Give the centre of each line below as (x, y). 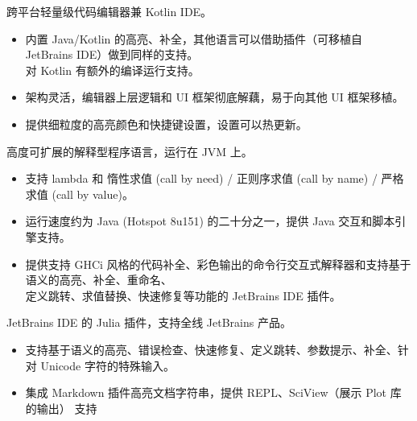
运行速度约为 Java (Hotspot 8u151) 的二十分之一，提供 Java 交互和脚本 (210, 221)
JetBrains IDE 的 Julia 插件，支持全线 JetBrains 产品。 (149, 322)
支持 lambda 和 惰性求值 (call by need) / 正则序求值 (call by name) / (201, 178)
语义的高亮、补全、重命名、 (99, 280)
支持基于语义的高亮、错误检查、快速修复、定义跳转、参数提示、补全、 (211, 349)
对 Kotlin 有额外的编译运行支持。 (112, 70)
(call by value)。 (93, 194)
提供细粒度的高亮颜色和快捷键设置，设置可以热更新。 (166, 124)
